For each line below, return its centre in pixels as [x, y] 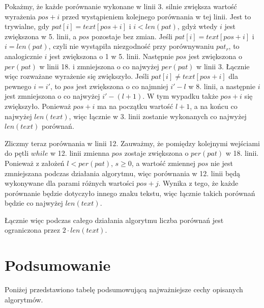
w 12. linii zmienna [80, 153]
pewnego [18, 86]
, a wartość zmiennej [164, 163]
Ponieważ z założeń [35, 163]
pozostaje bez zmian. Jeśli [132, 36]
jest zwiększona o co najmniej [122, 86]
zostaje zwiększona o [156, 153]
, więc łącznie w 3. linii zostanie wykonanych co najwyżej [158, 116]
